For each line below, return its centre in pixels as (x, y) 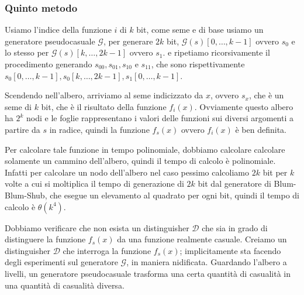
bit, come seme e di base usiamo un (200, 30)
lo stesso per (27, 52)
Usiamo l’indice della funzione (58, 30)
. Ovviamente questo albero (244, 106)
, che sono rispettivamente (198, 64)
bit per (275, 172)
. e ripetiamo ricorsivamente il (216, 52)
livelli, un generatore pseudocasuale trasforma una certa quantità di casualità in (148, 273)
